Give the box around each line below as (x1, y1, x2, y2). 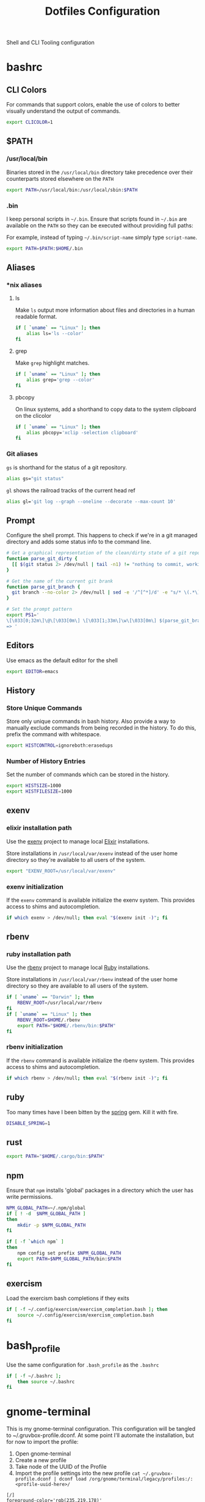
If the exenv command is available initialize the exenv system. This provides (6, 896, 195, 904)
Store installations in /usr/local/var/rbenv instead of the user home (6, 976, 178, 983)
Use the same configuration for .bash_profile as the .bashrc (6, 1361, 159, 1368)
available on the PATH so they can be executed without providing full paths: (6, 222, 193, 229)
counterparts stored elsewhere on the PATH (6, 175, 114, 182)
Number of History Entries (6, 757, 86, 765)
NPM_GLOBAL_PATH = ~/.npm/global (6, 1205, 86, 1211)
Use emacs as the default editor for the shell (6, 657, 118, 664)
